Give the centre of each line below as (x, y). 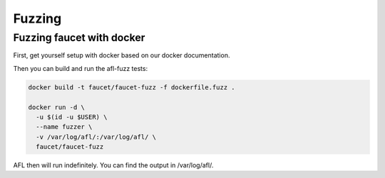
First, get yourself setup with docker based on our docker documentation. (122, 55)
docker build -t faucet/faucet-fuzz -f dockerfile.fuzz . (132, 87)
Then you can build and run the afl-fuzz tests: (81, 68)
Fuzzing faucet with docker (79, 38)
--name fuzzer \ (64, 127)
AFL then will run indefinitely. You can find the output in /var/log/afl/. (113, 165)
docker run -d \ (57, 107)
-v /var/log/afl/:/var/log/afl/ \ (96, 137)
